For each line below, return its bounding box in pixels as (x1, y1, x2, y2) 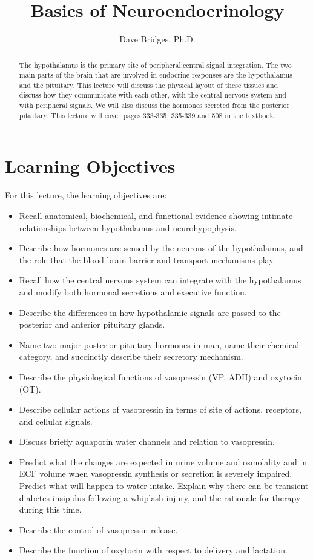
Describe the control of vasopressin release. (19, 523, 178, 536)
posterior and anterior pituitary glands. (19, 318, 165, 331)
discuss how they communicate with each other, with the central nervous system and (19, 90, 286, 100)
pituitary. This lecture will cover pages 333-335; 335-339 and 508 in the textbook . (19, 110, 276, 120)
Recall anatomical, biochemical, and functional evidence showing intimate (19, 209, 293, 221)
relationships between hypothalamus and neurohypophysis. (19, 221, 237, 234)
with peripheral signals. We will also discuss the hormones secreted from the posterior (19, 100, 290, 110)
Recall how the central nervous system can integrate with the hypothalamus (19, 274, 301, 286)
